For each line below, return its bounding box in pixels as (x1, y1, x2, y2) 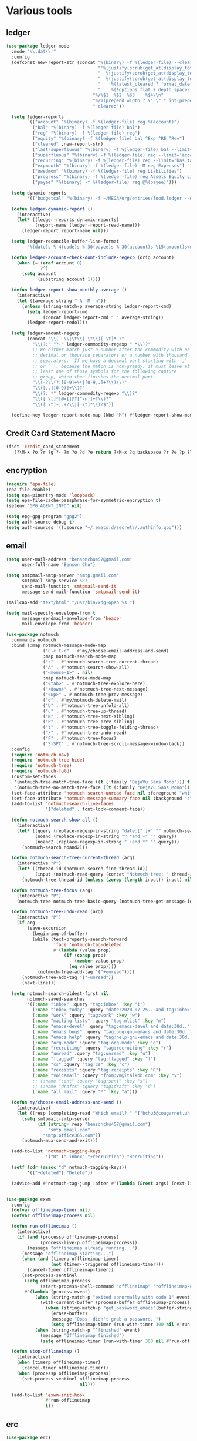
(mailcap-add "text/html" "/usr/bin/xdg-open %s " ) (6, 599, 135, 605)
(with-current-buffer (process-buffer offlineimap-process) (40, 1300, 191, 1306)
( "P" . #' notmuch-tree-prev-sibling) (43, 719, 135, 725)
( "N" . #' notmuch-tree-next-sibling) (43, 713, 135, 719)
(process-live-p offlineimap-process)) (40, 1239, 138, 1245)
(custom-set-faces (11, 774, 57, 780)
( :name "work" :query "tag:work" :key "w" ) (32, 1013, 141, 1018)
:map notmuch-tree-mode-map (43, 675, 111, 681)
